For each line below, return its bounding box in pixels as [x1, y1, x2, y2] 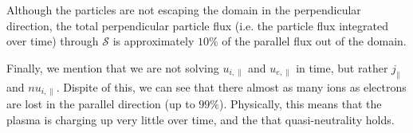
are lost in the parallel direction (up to [6, 96, 195, 112]
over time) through [6, 33, 99, 49]
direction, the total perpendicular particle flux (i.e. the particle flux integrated [6, 17, 389, 33]
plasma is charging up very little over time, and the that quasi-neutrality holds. [6, 111, 395, 127]
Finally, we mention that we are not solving [6, 59, 219, 76]
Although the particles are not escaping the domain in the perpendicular [6, 2, 361, 18]
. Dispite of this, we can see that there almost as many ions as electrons [56, 78, 407, 95]
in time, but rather [296, 59, 388, 76]
